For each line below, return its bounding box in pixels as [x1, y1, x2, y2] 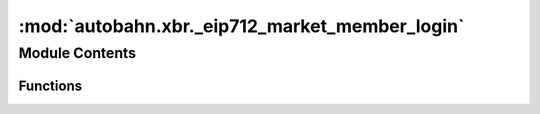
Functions [18, 77, 83, 94]
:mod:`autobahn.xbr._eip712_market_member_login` [18, 15, 465, 37]
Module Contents [18, 44, 137, 62]
